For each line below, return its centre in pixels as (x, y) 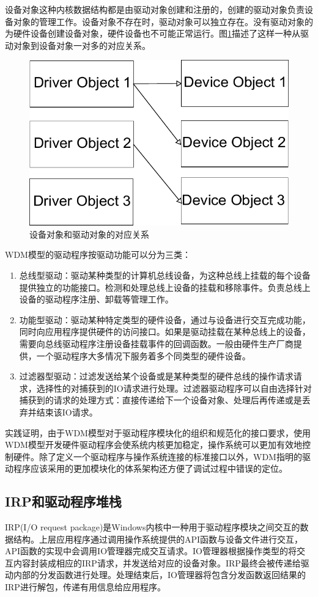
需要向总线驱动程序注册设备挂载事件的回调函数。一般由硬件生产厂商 (156, 343)
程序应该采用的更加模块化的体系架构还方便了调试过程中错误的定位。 (150, 468)
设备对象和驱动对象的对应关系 (89, 234)
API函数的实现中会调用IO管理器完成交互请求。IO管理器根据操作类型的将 (151, 551)
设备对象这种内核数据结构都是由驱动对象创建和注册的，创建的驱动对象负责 (155, 9)
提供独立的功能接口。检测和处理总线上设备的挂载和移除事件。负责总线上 (165, 287)
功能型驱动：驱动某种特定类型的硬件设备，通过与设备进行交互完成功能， (165, 319)
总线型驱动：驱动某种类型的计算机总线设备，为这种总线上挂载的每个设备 (165, 275)
